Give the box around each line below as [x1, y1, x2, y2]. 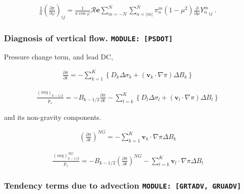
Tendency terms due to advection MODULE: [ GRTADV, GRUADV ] [4, 179, 242, 192]
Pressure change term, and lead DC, [4, 51, 113, 61]
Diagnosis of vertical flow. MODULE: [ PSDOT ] [4, 31, 173, 44]
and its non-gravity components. [4, 111, 101, 122]
